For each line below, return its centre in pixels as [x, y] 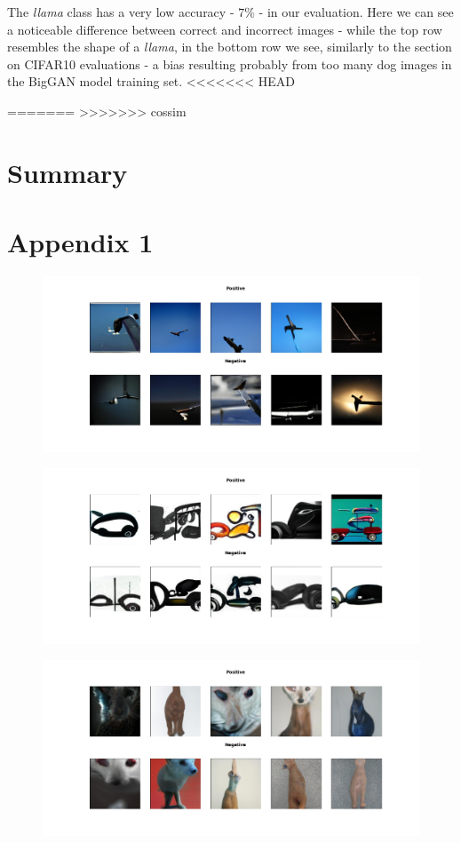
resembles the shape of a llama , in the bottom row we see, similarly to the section [230, 47]
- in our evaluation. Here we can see [356, 12]
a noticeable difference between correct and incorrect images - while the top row [225, 29]
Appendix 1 [80, 242]
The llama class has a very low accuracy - [121, 12]
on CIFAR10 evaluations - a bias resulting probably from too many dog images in [230, 64]
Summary [68, 172]
